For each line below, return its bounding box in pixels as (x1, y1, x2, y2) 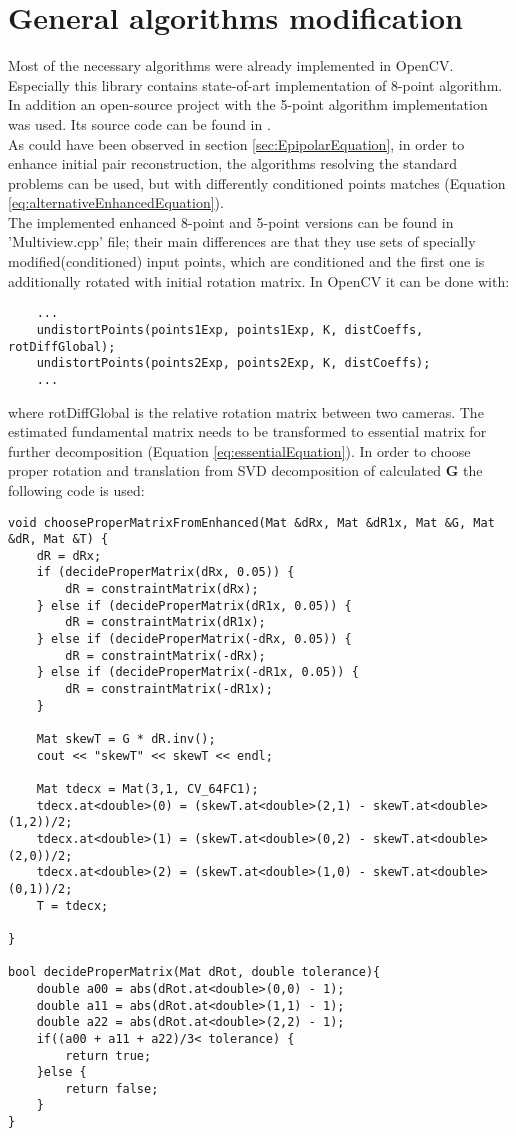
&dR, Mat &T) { (8, 532, 109, 547)
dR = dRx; (36, 548, 102, 563)
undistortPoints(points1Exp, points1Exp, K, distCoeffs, (36, 322, 424, 337)
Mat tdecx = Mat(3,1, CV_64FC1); (36, 782, 259, 796)
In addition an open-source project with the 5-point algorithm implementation (8, 94, 488, 115)
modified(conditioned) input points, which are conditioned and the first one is (8, 251, 485, 272)
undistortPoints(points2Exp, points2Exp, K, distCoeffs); (36, 356, 431, 371)
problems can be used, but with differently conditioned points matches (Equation (8, 172, 506, 193)
